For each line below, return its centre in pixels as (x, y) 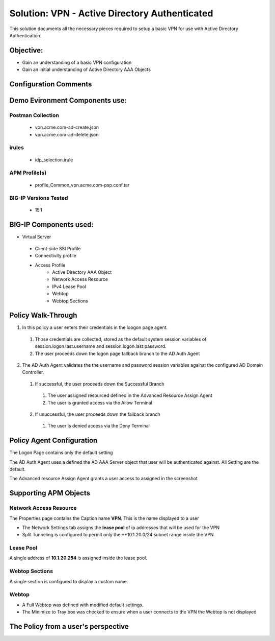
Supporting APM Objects (50, 493)
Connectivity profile (56, 256)
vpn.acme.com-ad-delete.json (67, 134)
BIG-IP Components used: (52, 225)
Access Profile (50, 265)
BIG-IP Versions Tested (39, 198)
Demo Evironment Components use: (68, 100)
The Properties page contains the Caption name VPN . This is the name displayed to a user (104, 518)
